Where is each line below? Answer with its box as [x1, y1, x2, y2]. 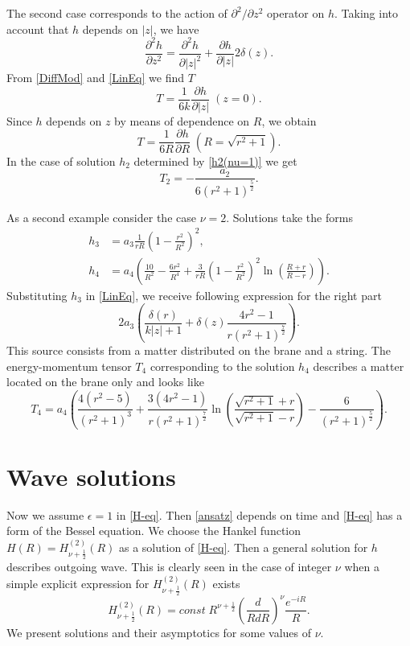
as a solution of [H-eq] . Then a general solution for [119, 538, 368, 555]
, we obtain [261, 112, 317, 129]
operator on [267, 5, 325, 21]
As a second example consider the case [6, 208, 196, 225]
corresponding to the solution [150, 357, 295, 374]
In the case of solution [6, 152, 116, 169]
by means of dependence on [114, 112, 250, 129]
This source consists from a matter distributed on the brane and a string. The [6, 342, 391, 359]
